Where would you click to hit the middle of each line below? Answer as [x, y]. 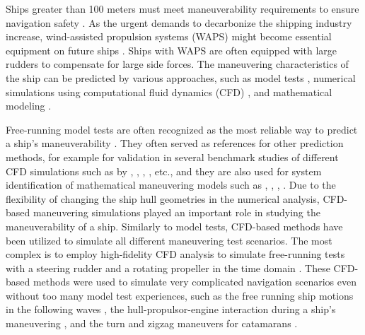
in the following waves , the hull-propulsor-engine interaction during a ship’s [171, 309]
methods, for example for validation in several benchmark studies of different [172, 157]
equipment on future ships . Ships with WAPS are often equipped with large [172, 50]
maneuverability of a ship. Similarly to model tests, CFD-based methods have [174, 226]
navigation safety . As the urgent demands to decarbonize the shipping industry [179, 22]
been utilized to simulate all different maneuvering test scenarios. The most [169, 240]
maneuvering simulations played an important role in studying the [176, 212]
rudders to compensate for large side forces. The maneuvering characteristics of [177, 64]
